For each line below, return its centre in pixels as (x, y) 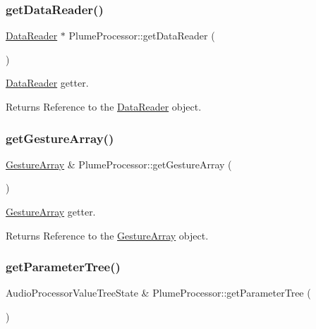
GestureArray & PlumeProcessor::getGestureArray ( (119, 164)
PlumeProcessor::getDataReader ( (142, 36)
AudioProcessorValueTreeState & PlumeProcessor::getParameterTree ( (158, 293)
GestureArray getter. (51, 211)
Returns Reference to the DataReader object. (104, 106)
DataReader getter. (47, 83)
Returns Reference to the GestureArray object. (107, 235)
